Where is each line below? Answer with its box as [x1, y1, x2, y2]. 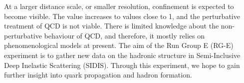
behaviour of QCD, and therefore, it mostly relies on [44, 30, 205, 40]
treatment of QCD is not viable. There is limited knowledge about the [4, 20, 219, 31]
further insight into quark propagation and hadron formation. [4, 69, 192, 80]
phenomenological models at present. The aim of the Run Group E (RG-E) [4, 40, 234, 50]
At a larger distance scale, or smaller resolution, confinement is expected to [4, 1, 234, 11]
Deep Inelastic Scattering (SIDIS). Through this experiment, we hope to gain [4, 59, 240, 70]
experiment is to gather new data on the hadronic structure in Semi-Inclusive [4, 49, 241, 60]
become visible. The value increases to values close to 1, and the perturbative [4, 10, 240, 21]
